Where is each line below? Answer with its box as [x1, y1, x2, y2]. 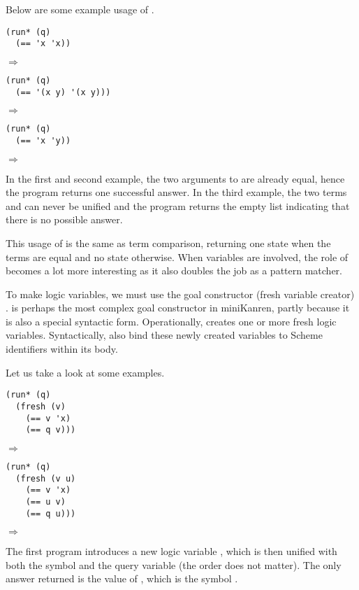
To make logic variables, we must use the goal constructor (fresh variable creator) [6, 286, 355, 301]
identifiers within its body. [6, 342, 118, 356]
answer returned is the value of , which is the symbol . [6, 571, 238, 586]
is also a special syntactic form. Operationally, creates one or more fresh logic [6, 314, 337, 328]
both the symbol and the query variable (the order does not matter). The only [6, 557, 342, 572]
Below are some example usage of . [6, 2, 154, 16]
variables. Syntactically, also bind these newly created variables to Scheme [6, 328, 323, 342]
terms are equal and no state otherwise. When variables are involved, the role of [6, 249, 349, 264]
